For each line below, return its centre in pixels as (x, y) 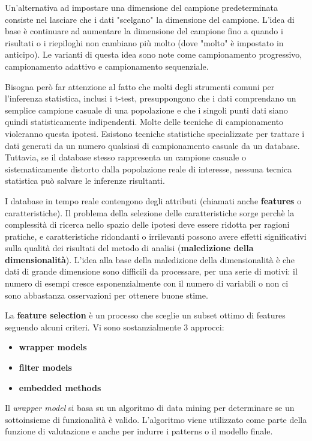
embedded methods (60, 387)
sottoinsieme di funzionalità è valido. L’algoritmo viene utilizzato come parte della (156, 419)
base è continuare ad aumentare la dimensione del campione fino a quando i (144, 31)
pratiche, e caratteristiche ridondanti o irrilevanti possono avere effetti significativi (156, 236)
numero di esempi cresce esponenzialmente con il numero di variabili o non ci (147, 283)
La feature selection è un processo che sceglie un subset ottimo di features (145, 315)
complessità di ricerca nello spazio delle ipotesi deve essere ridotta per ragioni (147, 224)
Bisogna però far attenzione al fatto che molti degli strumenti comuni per (140, 86)
